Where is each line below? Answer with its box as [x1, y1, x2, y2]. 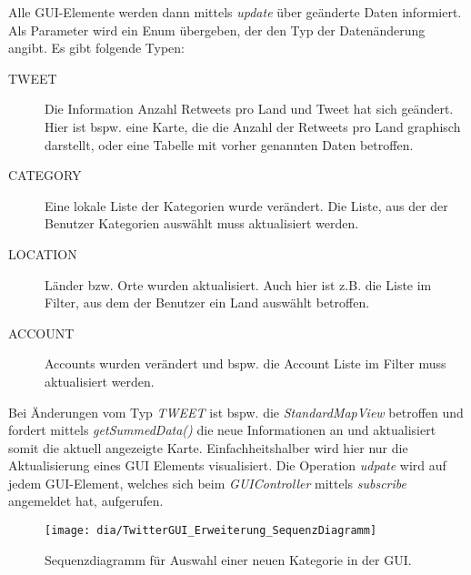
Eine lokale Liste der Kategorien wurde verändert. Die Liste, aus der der [45, 196, 448, 215]
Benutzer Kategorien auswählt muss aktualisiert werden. [45, 214, 359, 233]
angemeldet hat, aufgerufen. [8, 491, 164, 510]
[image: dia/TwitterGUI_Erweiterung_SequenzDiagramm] [45, 524, 377, 538]
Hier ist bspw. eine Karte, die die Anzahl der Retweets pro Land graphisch [45, 116, 461, 136]
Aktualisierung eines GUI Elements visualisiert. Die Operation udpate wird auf [8, 456, 446, 475]
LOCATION [8, 244, 77, 263]
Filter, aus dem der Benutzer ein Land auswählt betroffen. [45, 293, 370, 312]
